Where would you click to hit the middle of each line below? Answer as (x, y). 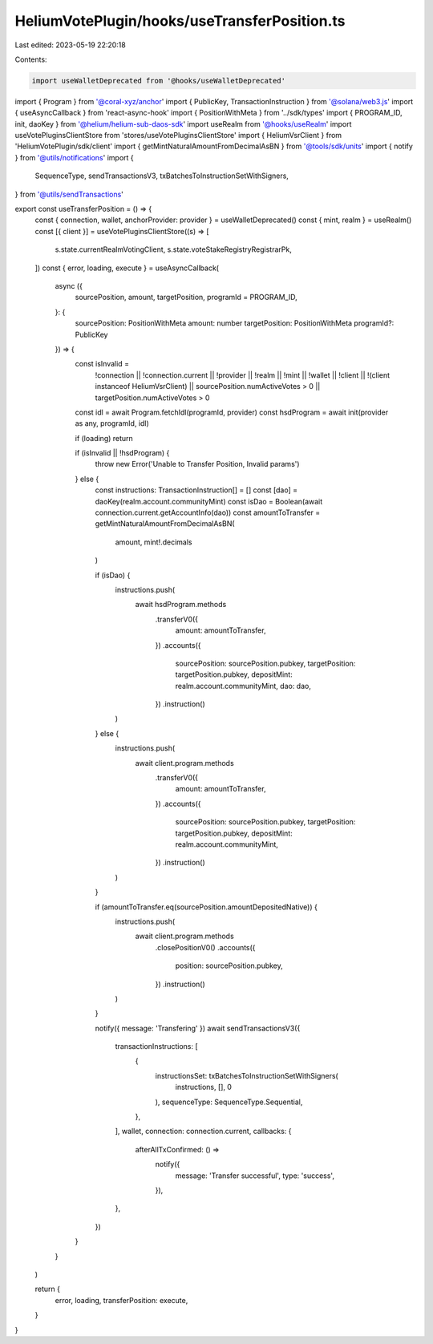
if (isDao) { (113, 575)
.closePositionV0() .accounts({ (205, 947)
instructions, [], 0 (204, 1087)
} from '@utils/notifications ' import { (74, 157)
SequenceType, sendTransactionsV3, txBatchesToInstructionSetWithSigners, (162, 176)
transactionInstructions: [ (156, 1046)
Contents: (31, 59)
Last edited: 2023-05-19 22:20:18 (70, 45)
